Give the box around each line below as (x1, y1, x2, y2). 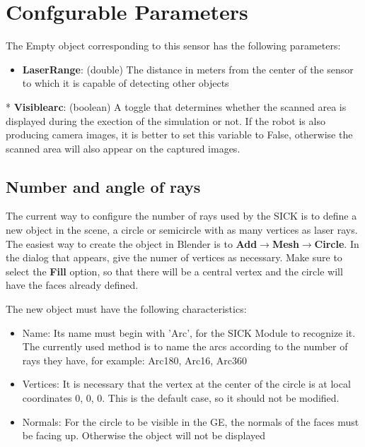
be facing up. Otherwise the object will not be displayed (22, 428, 266, 443)
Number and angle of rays (6, 175, 201, 197)
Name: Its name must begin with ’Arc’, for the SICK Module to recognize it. (22, 325, 356, 340)
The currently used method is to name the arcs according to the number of (22, 339, 348, 354)
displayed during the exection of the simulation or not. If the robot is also (6, 113, 325, 128)
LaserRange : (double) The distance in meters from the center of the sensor (22, 61, 354, 76)
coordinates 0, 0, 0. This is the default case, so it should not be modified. (22, 391, 340, 405)
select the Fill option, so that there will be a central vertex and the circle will (6, 263, 343, 278)
